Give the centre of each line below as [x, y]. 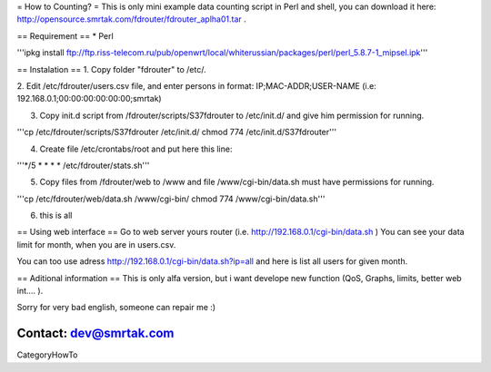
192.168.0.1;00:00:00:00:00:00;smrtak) [90, 99]
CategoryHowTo [47, 355]
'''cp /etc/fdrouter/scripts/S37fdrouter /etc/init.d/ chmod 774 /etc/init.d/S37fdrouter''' [176, 132]
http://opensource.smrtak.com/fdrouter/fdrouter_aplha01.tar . [132, 19]
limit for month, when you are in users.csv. [96, 244]
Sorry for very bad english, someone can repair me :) [116, 308]
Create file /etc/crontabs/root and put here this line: [136, 149]
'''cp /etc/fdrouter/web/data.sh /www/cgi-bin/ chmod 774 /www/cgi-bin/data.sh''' [171, 199]
